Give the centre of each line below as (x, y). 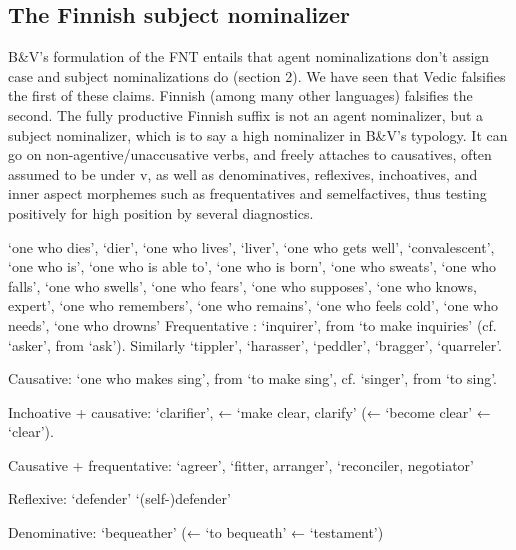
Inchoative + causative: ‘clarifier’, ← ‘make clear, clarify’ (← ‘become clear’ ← (249, 411)
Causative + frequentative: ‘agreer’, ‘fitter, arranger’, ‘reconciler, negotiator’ (241, 464)
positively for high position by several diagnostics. (161, 212)
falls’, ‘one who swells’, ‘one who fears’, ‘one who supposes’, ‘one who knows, (242, 285)
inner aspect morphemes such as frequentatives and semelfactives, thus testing (247, 193)
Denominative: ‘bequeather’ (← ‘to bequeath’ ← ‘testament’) (196, 532)
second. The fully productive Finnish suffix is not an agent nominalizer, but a (246, 114)
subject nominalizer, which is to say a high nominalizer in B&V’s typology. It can (258, 134)
